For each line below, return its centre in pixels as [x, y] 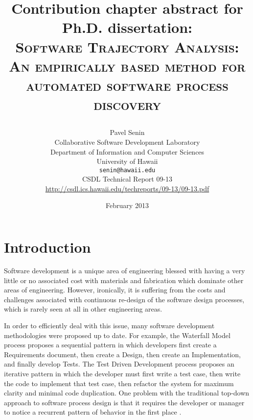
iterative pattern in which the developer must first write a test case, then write [122, 373]
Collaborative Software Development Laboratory [127, 142]
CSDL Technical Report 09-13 [127, 179]
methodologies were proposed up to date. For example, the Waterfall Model [117, 335]
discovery [127, 104]
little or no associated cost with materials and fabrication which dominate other [124, 280]
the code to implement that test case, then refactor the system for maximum [119, 383]
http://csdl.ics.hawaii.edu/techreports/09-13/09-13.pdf [127, 188]
